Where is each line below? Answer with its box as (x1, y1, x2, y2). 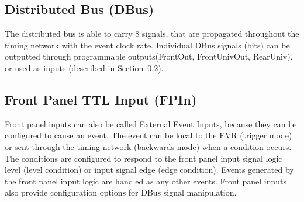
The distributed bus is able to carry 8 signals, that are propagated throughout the (5, 27, 299, 40)
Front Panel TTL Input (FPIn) (5, 90, 197, 108)
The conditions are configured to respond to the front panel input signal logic (5, 152, 282, 164)
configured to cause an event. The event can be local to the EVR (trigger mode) (5, 129, 292, 141)
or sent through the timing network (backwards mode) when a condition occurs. (5, 140, 292, 152)
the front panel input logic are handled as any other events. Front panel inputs (5, 175, 287, 187)
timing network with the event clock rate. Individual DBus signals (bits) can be (5, 39, 290, 51)
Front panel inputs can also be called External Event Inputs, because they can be (5, 117, 297, 130)
